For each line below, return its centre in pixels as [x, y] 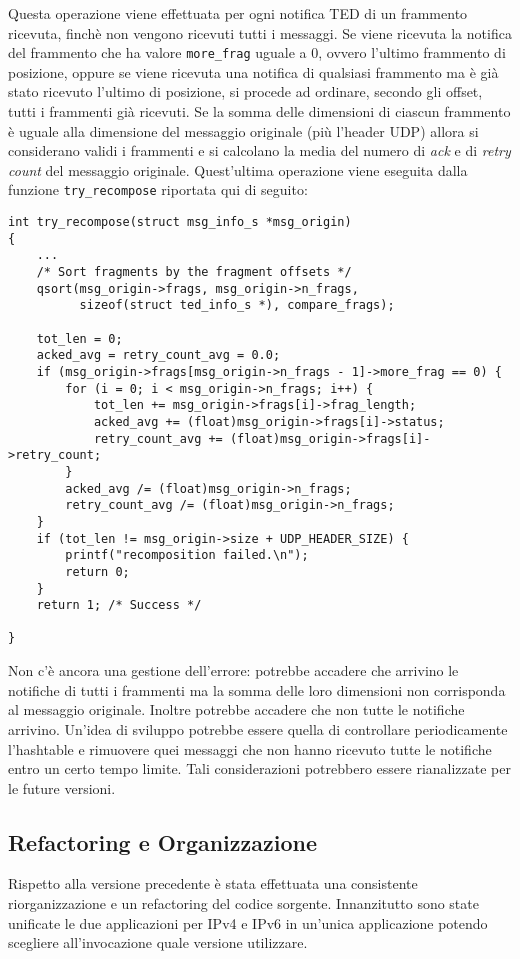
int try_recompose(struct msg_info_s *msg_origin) [180, 222]
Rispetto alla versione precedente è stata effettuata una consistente [213, 883]
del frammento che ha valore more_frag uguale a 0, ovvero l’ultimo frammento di [257, 52]
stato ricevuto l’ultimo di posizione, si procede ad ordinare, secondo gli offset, [245, 91]
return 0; [97, 571]
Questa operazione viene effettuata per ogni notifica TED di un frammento [238, 13]
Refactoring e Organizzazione [163, 841]
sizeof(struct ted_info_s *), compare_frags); [237, 305]
